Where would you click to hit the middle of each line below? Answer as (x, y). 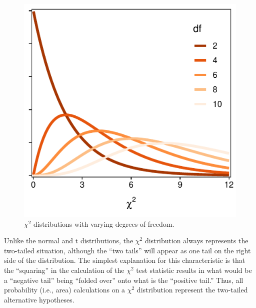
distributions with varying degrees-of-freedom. (104, 223)
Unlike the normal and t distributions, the (69, 241)
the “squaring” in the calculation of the (64, 270)
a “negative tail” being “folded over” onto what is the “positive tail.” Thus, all (124, 280)
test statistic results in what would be (194, 270)
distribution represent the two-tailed (192, 290)
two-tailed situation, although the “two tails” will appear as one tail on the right (127, 250)
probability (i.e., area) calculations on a (65, 290)
